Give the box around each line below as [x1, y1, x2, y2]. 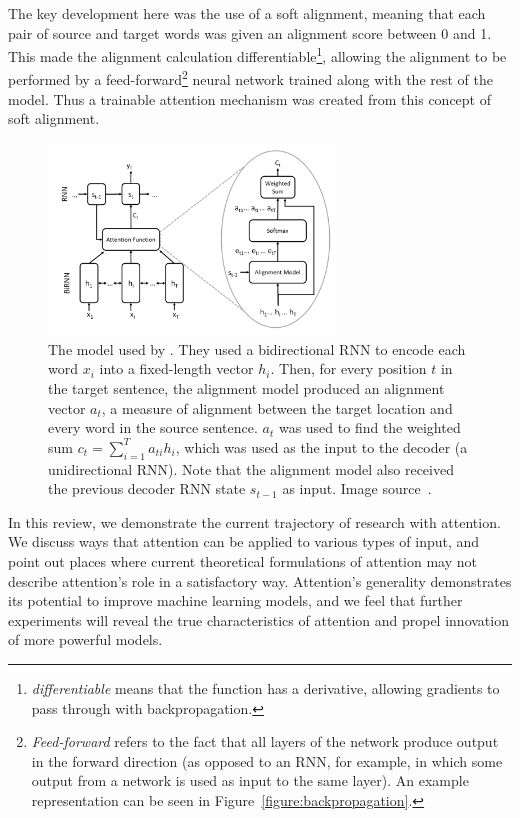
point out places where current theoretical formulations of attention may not [8, 550, 477, 571]
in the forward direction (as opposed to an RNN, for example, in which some [31, 750, 503, 771]
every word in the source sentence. [48, 417, 258, 438]
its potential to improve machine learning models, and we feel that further [8, 590, 463, 611]
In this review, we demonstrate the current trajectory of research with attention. [8, 511, 501, 532]
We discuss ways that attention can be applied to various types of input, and [8, 531, 480, 552]
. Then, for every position [270, 358, 427, 379]
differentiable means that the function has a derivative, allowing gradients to [31, 677, 500, 698]
